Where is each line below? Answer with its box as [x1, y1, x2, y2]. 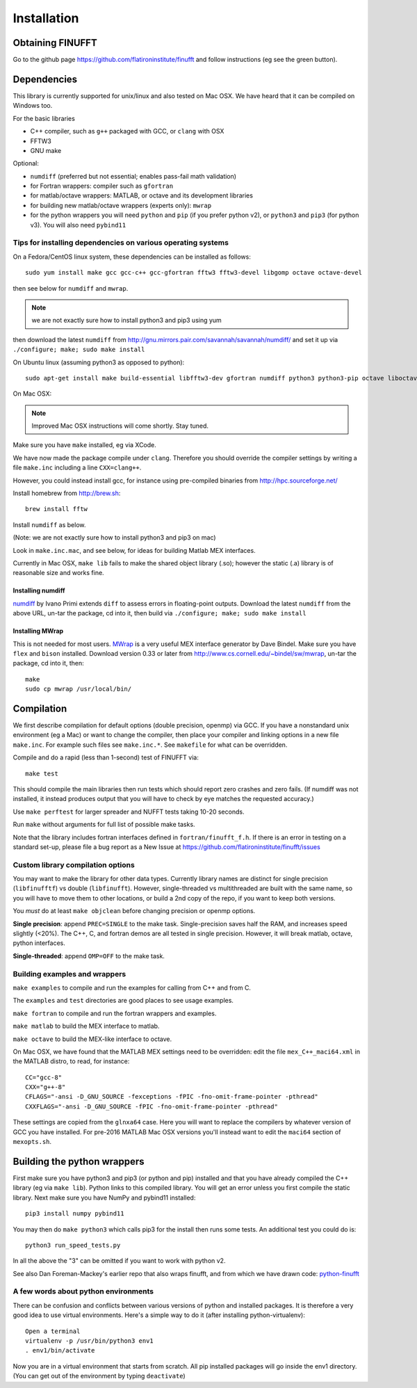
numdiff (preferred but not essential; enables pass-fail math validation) [30, 172, 236, 180]
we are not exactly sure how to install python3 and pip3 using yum [31, 316, 222, 325]
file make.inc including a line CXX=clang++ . [13, 463, 142, 472]
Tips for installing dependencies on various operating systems [13, 238, 229, 248]
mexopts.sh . [13, 1138, 52, 1146]
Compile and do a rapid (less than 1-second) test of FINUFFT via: [13, 753, 199, 761]
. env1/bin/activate [25, 1346, 95, 1355]
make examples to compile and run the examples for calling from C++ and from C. [13, 983, 252, 992]
